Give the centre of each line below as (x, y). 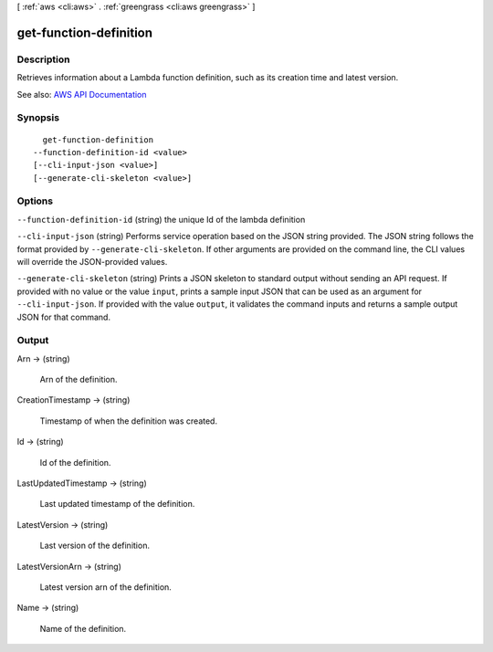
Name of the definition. (83, 628)
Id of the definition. (75, 462)
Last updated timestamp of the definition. (117, 504)
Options (35, 201)
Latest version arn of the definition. (106, 587)
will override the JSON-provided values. (92, 261)
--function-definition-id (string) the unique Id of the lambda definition (161, 219)
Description (43, 59)
